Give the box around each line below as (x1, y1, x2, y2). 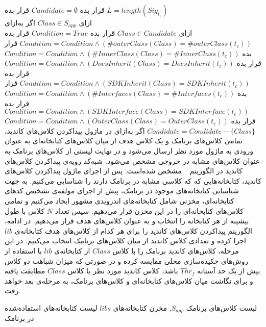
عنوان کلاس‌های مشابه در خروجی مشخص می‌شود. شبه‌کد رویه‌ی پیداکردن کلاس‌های (5, 155, 260, 166)
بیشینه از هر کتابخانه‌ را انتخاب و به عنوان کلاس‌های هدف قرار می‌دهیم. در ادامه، (5, 215, 249, 226)
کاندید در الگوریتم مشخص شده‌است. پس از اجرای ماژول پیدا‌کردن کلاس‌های (5, 165, 243, 176)
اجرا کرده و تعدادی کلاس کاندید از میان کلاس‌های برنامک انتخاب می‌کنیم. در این (5, 235, 246, 246)
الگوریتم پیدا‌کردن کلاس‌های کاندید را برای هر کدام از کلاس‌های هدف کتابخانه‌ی (14, 225, 252, 236)
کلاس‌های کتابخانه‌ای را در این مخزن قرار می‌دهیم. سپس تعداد (55, 205, 244, 216)
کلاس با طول (5, 205, 45, 216)
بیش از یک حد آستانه (197, 265, 260, 276)
